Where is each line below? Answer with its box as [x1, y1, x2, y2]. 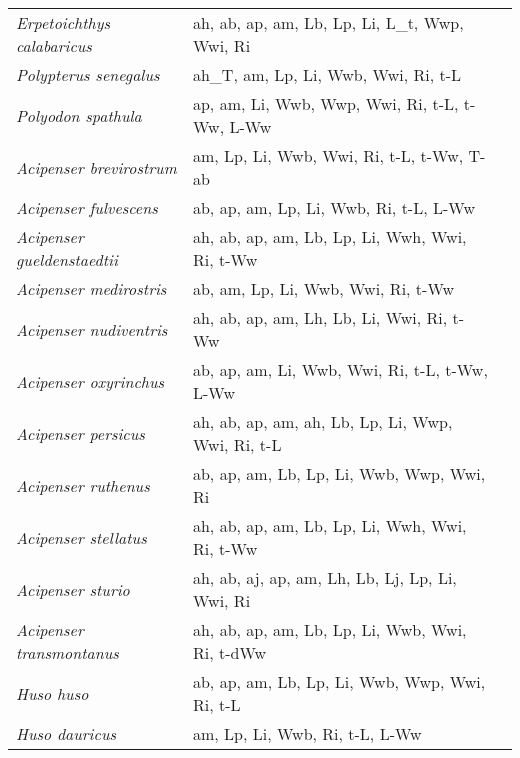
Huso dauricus [16, 722, 117, 745]
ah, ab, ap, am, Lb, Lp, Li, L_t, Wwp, [192, 11, 464, 34]
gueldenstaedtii [16, 248, 118, 271]
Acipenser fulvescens [16, 196, 158, 219]
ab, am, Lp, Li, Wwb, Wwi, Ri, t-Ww [192, 277, 455, 300]
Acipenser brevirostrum [16, 155, 177, 179]
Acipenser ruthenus [16, 473, 150, 497]
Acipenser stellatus [16, 525, 147, 549]
